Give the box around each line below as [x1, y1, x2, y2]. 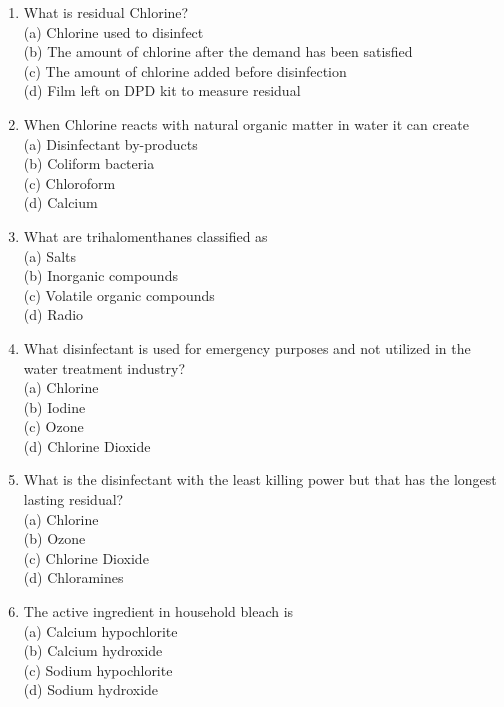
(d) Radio [23, 304, 84, 325]
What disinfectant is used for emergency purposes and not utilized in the [23, 337, 471, 358]
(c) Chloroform [23, 172, 116, 193]
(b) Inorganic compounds [23, 265, 178, 286]
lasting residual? [23, 489, 124, 510]
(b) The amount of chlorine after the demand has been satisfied [23, 41, 413, 62]
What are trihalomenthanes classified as [23, 225, 268, 246]
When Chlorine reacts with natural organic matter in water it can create [23, 113, 470, 134]
